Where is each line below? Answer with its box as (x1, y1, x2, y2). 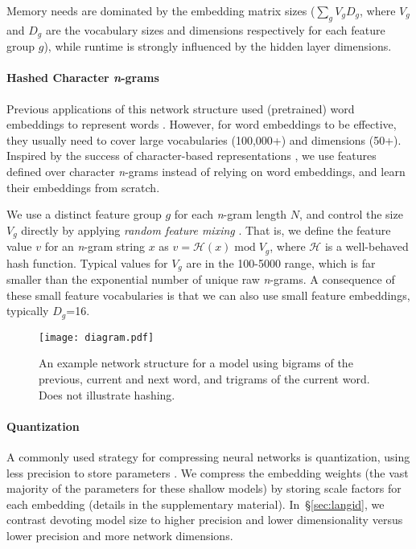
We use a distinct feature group (6, 206, 162, 223)
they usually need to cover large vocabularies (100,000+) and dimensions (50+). (6, 131, 402, 148)
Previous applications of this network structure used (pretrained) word (6, 100, 355, 117)
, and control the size (299, 206, 403, 223)
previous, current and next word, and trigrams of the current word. (39, 371, 370, 387)
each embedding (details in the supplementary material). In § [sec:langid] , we (6, 495, 385, 512)
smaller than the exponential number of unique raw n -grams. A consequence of (6, 271, 395, 288)
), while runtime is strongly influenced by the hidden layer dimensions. (43, 38, 392, 55)
